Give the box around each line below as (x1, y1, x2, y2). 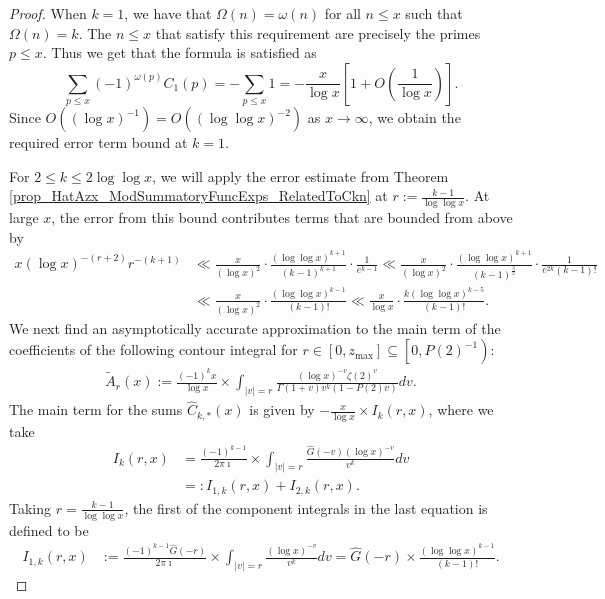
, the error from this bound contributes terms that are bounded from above (51, 207, 513, 228)
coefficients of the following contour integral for (9, 339, 298, 360)
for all (324, 3, 361, 23)
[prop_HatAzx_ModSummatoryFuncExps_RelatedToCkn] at (9, 185, 388, 206)
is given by (249, 399, 315, 420)
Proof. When (9, 3, 87, 23)
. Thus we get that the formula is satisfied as (42, 42, 317, 63)
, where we (428, 399, 494, 420)
